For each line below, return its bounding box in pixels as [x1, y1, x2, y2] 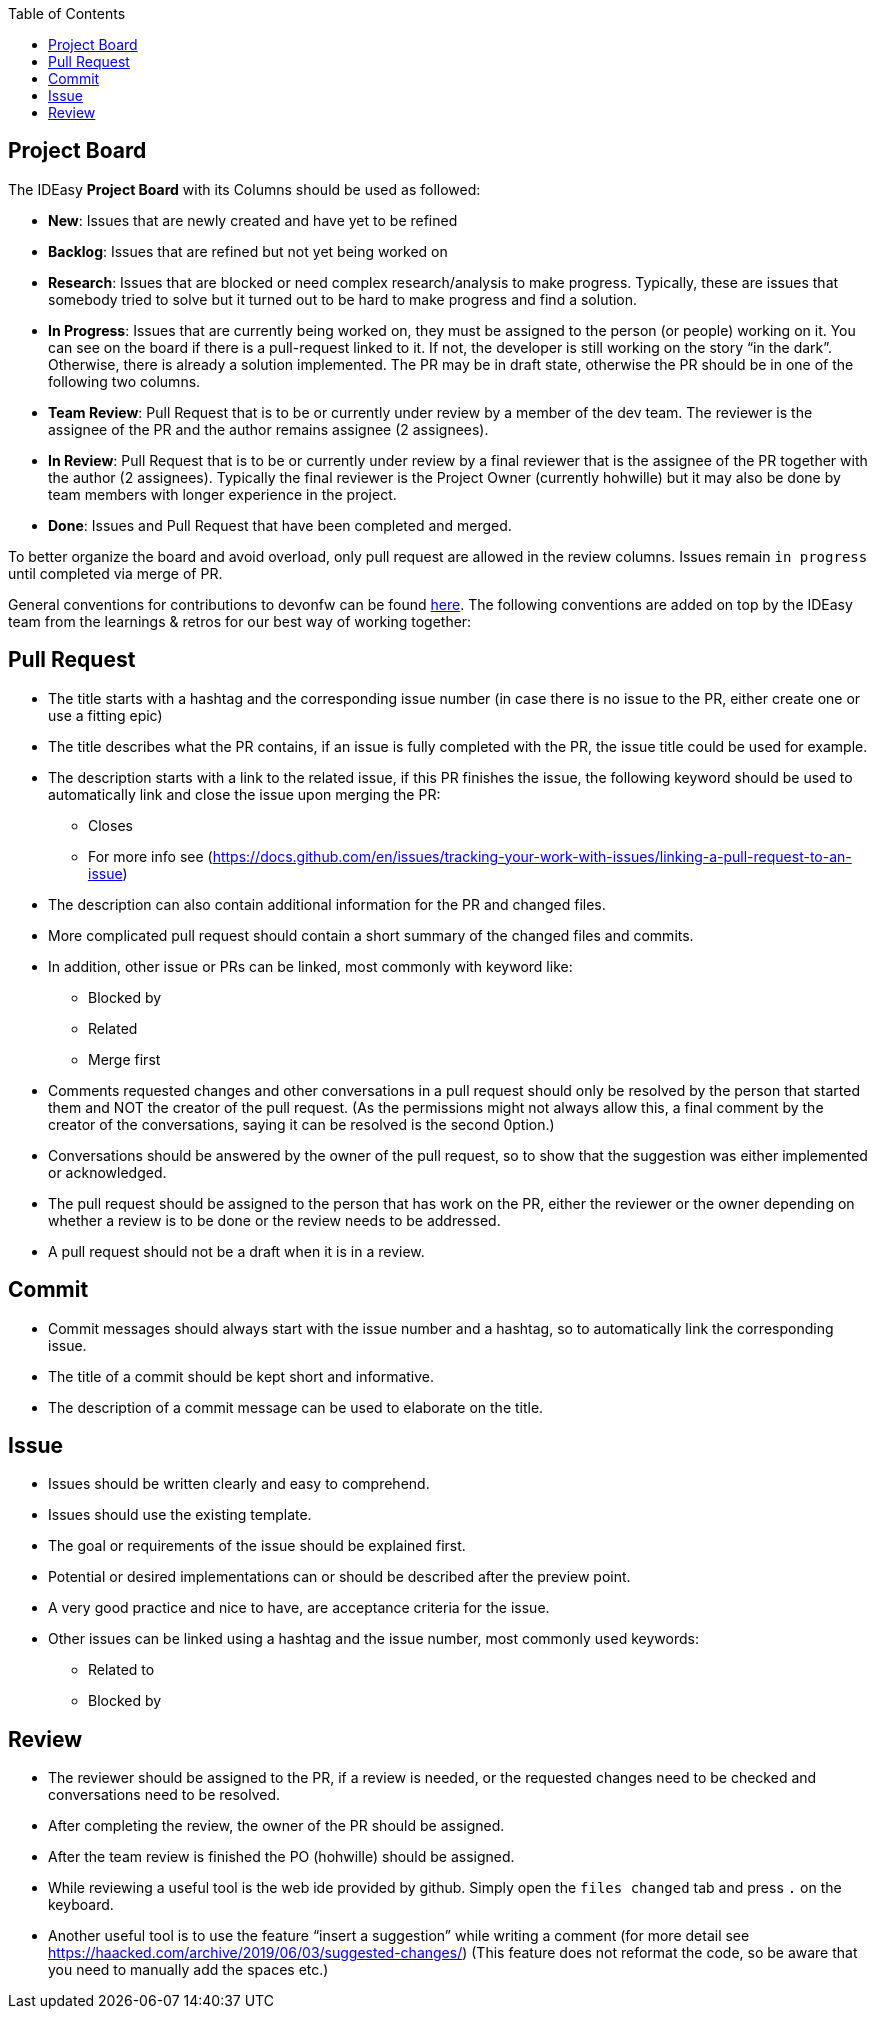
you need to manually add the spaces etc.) [48, 1961, 329, 1979]
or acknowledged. [48, 1163, 167, 1181]
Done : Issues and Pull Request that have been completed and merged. [48, 516, 512, 534]
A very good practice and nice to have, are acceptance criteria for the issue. [48, 1599, 550, 1617]
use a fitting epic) [48, 706, 163, 724]
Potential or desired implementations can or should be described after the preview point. [48, 1568, 631, 1586]
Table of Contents [8, 5, 126, 22]
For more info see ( [88, 847, 213, 865]
